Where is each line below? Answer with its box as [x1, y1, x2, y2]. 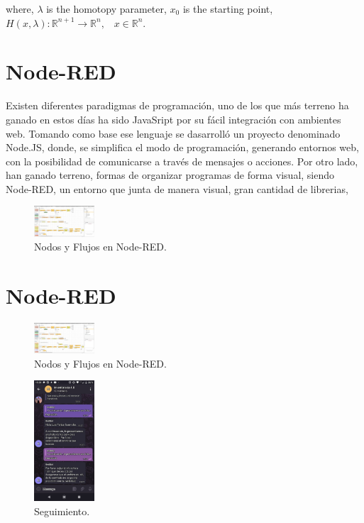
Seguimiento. [34, 503, 90, 518]
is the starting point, [182, 1, 273, 16]
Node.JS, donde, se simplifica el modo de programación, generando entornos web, [6, 140, 359, 155]
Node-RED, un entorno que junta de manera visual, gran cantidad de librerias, [6, 181, 348, 196]
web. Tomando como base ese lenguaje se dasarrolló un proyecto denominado [6, 126, 341, 141]
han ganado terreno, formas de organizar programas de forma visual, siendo [6, 167, 335, 182]
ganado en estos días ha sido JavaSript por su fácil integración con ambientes [6, 111, 341, 126]
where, [6, 1, 34, 16]
